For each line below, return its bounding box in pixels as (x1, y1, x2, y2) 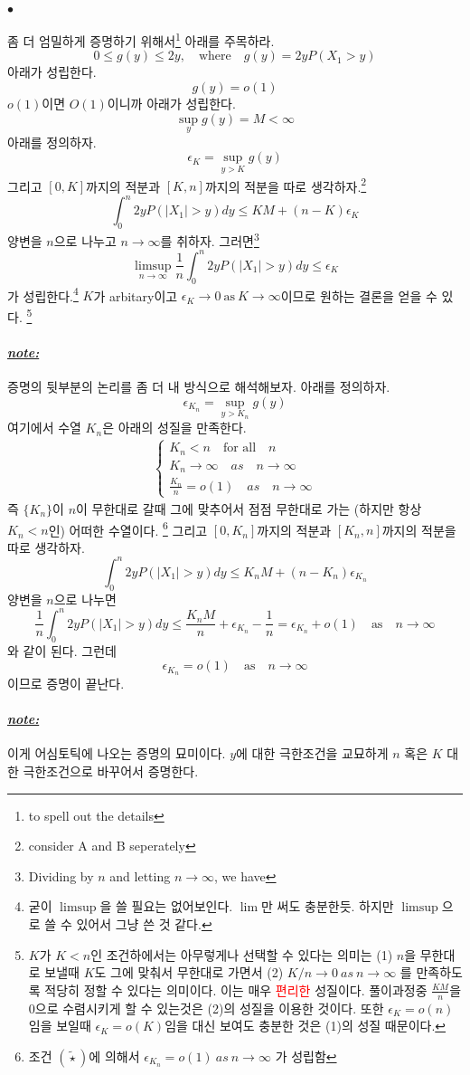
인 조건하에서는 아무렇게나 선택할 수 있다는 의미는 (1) (90, 945, 393, 964)
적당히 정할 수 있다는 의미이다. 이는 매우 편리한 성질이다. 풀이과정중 (44, 980, 428, 999)
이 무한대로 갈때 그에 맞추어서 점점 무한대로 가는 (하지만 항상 (76, 499, 422, 518)
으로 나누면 (53, 589, 117, 608)
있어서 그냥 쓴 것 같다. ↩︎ (76, 914, 212, 933)
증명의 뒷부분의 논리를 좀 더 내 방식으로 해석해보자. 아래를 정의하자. (7, 377, 390, 396)
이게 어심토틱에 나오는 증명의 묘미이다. (7, 744, 226, 763)
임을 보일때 (28, 1016, 91, 1035)
